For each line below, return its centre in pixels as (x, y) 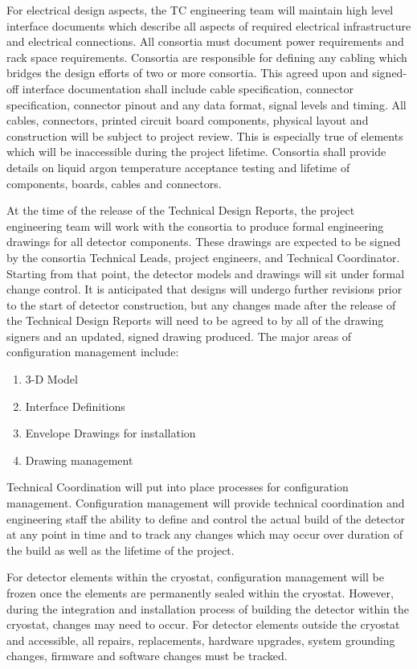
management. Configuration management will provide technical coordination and (206, 503)
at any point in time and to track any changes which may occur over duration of (204, 534)
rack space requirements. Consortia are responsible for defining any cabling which (207, 57)
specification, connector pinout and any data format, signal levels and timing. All (206, 104)
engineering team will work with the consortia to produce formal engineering (195, 226)
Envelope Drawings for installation (110, 433)
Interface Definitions (75, 406)
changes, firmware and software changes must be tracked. (147, 656)
